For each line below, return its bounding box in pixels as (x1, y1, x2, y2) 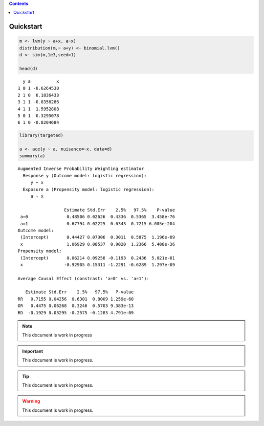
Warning (22, 398, 40, 404)
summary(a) (19, 153, 45, 159)
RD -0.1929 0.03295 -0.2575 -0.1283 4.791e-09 (18, 310, 134, 315)
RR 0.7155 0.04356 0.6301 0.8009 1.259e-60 (18, 296, 134, 302)
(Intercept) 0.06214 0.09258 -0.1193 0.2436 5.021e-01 (20, 255, 176, 260)
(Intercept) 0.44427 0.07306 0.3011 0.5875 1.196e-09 (20, 235, 176, 240)
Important (22, 348, 44, 354)
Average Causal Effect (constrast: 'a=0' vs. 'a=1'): (18, 276, 149, 281)
